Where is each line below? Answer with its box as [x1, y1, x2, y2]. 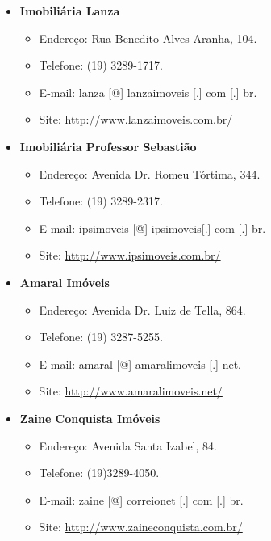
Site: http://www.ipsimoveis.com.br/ [39, 247, 221, 264]
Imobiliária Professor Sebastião [19, 137, 197, 154]
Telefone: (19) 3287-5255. [39, 328, 163, 345]
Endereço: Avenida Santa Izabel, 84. [39, 437, 217, 454]
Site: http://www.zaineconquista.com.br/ [39, 518, 243, 535]
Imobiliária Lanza [19, 2, 120, 19]
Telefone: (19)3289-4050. [39, 464, 160, 481]
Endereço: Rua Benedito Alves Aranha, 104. [39, 29, 257, 46]
